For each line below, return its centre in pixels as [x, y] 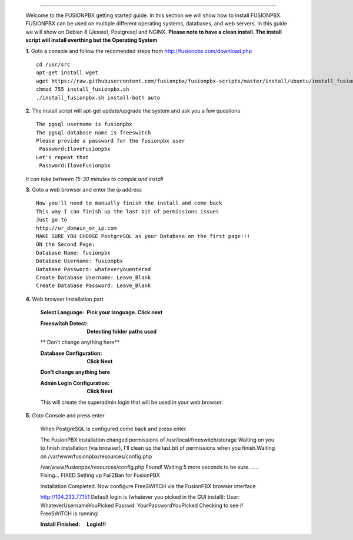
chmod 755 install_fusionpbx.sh [83, 89]
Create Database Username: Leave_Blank [94, 277]
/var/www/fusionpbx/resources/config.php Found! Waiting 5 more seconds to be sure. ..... [149, 467]
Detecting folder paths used [122, 331]
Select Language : [62, 312]
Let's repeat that [63, 157]
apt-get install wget [67, 73]
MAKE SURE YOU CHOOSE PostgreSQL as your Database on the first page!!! [143, 236]
